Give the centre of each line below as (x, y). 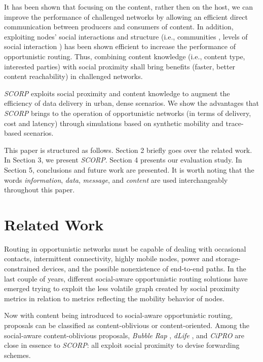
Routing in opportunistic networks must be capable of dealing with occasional (125, 248)
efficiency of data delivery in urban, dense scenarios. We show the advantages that (131, 103)
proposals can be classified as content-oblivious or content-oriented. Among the (127, 325)
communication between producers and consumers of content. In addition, (119, 27)
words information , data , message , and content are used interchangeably (116, 179)
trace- (235, 123)
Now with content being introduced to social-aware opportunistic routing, (119, 315)
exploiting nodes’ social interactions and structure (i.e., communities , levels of (126, 36)
